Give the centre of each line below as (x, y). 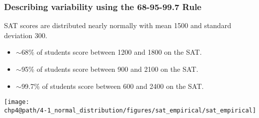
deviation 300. (26, 35)
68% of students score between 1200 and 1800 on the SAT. (112, 52)
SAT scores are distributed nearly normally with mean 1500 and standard (118, 25)
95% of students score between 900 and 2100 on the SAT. (110, 69)
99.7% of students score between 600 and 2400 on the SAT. (112, 86)
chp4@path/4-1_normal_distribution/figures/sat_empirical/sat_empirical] (130, 110)
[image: (17, 102)
